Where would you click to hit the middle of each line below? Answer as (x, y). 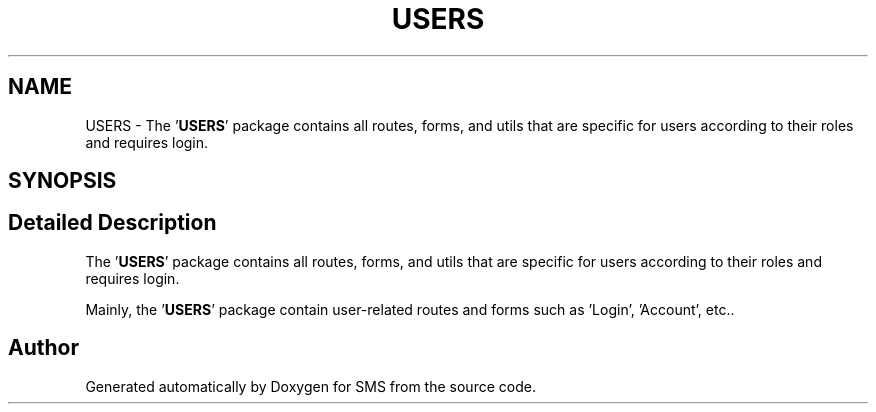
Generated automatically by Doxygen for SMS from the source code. (310, 386)
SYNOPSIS (62, 181)
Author (43, 348)
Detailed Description (112, 223)
